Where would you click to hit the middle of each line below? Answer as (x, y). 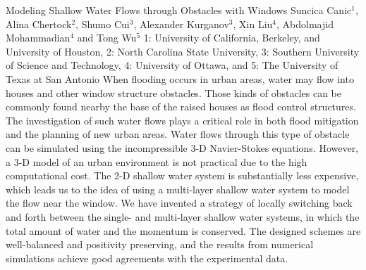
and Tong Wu (107, 38)
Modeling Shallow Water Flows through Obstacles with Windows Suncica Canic (179, 10)
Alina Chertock (39, 24)
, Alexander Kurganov (181, 24)
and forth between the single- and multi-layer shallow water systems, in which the (183, 216)
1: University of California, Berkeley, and (232, 38)
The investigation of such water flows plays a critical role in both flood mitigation (182, 120)
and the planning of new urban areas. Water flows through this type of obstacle (178, 134)
